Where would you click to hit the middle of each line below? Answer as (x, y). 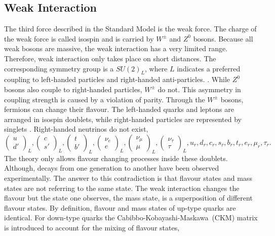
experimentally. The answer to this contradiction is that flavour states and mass (128, 178)
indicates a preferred (209, 68)
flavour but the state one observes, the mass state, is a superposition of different (128, 198)
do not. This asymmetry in (199, 89)
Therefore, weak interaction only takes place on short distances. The (110, 58)
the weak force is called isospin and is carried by (79, 38)
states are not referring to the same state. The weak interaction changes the (122, 188)
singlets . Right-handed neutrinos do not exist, (76, 129)
